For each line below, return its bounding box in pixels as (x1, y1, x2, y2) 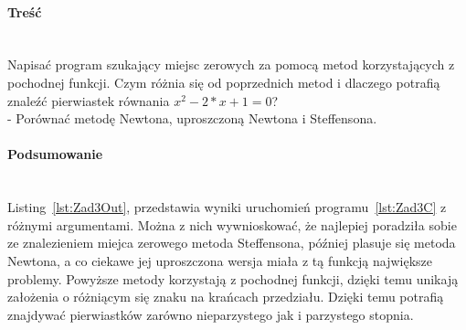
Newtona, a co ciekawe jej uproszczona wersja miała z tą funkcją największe (7, 250, 432, 270)
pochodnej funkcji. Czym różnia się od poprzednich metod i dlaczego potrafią (7, 72, 440, 91)
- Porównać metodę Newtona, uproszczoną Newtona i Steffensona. (7, 109, 377, 128)
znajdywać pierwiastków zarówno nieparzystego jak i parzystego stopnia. (7, 304, 414, 324)
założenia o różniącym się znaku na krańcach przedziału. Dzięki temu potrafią (7, 287, 444, 306)
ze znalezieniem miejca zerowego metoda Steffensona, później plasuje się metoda (7, 233, 456, 252)
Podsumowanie (7, 144, 103, 164)
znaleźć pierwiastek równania (7, 90, 170, 110)
